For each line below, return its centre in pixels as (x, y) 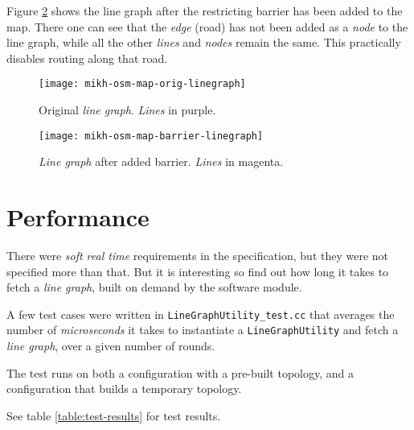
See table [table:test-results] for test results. (114, 415)
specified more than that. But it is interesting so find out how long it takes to (198, 271)
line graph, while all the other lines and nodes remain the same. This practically (204, 42)
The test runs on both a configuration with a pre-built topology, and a (180, 372)
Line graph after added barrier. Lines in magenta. (161, 161)
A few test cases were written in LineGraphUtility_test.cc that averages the (201, 314)
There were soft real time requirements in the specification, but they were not (198, 255)
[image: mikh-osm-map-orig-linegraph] (142, 84)
